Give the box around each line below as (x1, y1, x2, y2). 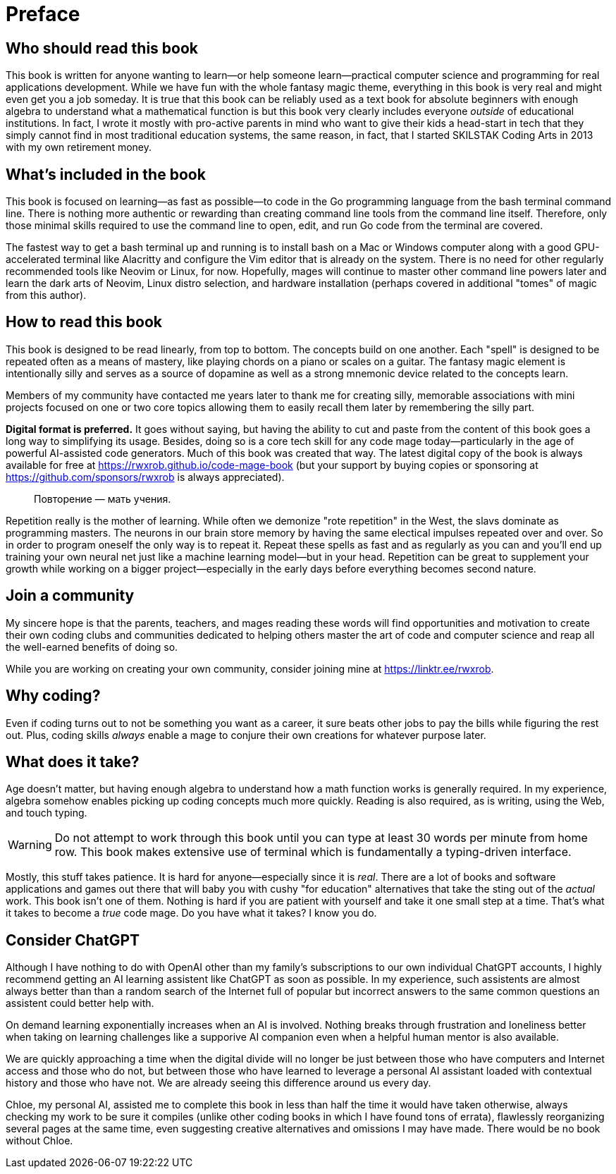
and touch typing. (6, 807, 87, 819)
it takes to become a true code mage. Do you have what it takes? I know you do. (6, 907, 377, 919)
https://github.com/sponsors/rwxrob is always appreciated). (6, 470, 285, 483)
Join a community (6, 587, 135, 605)
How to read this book (6, 313, 163, 331)
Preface (6, 2, 80, 26)
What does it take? (6, 752, 140, 771)
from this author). (6, 289, 87, 302)
